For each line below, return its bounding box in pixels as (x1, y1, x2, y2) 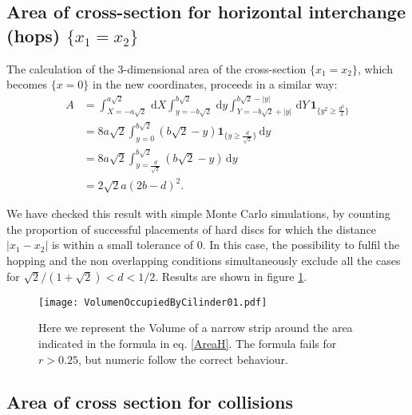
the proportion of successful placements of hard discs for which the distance (6, 220, 377, 237)
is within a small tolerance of (51, 236, 194, 253)
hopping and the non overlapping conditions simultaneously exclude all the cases (6, 252, 401, 269)
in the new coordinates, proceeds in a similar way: (93, 76, 338, 93)
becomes (6, 76, 48, 93)
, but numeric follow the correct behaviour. (77, 350, 288, 367)
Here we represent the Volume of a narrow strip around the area (38, 319, 353, 336)
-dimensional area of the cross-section (123, 60, 307, 77)
